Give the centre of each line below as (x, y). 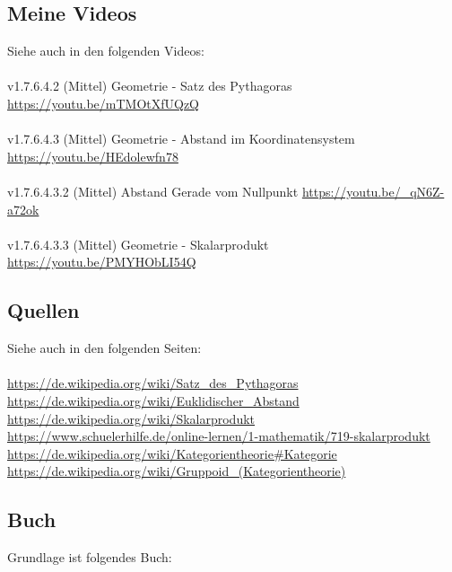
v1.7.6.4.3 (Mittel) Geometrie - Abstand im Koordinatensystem (181, 139)
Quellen (43, 310)
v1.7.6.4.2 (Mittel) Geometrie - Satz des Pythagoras (150, 86)
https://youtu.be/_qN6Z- (373, 191)
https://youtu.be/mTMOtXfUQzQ (104, 103)
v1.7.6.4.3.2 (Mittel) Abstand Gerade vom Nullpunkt (153, 191)
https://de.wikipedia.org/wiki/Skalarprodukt (131, 418)
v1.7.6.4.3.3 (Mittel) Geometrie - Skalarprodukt (138, 244)
